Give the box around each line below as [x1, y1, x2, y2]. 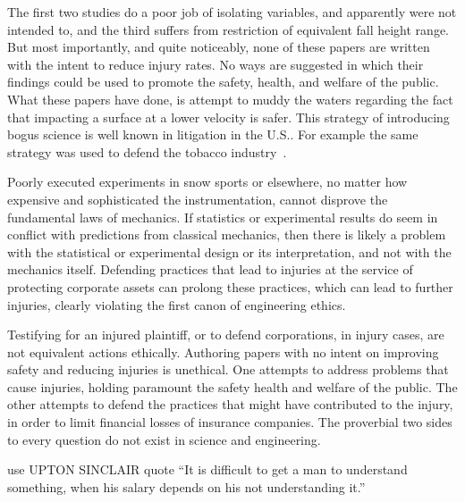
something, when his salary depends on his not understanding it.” [7, 477, 366, 496]
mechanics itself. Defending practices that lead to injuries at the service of [7, 260, 413, 279]
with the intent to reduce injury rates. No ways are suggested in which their [7, 54, 424, 73]
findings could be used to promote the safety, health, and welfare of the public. [7, 72, 439, 91]
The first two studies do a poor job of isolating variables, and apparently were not [7, 3, 457, 21]
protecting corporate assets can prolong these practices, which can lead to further [7, 277, 453, 296]
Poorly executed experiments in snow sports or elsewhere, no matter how [7, 172, 408, 191]
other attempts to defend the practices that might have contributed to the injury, [7, 395, 453, 414]
